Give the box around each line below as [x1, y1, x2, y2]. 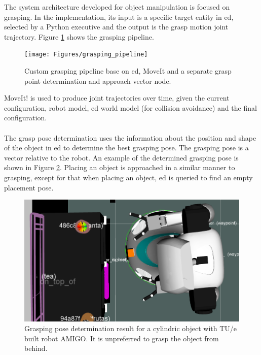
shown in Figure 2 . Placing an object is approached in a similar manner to [4, 162, 235, 173]
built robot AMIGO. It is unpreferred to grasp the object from [24, 333, 219, 343]
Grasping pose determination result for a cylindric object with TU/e [24, 323, 237, 334]
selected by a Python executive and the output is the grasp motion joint [4, 21, 229, 32]
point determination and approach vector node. [24, 75, 171, 86]
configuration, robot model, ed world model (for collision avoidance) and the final [4, 102, 257, 113]
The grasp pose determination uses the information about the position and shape [4, 132, 256, 143]
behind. [24, 343, 48, 353]
